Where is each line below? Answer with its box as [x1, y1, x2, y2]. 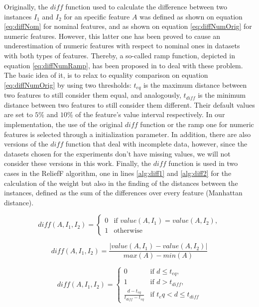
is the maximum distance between [143, 79, 247, 90]
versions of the [4, 139, 48, 149]
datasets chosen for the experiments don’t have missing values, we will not [4, 148, 231, 158]
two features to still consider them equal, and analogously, [4, 90, 181, 100]
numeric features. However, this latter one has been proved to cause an [4, 30, 221, 41]
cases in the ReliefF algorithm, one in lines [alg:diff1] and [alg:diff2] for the [4, 167, 232, 178]
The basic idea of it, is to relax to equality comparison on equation [4, 70, 208, 80]
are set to [4, 109, 33, 120]
